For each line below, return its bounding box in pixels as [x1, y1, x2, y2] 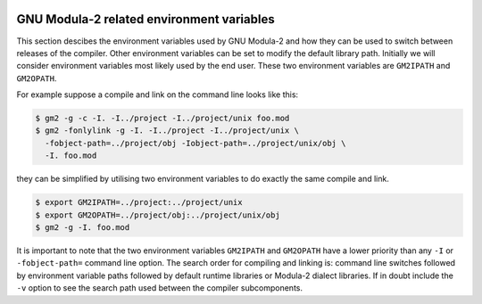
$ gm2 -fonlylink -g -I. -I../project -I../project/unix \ [35, 126, 299, 136]
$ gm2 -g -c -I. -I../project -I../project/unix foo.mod [35, 113, 290, 124]
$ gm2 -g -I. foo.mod [35, 222, 130, 232]
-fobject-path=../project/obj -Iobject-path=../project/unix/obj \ [45, 138, 346, 148]
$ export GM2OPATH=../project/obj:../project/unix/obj [35, 210, 280, 220]
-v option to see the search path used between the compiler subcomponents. [16, 283, 303, 293]
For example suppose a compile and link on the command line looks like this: [16, 89, 299, 100]
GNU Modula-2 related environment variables [16, 12, 276, 27]
